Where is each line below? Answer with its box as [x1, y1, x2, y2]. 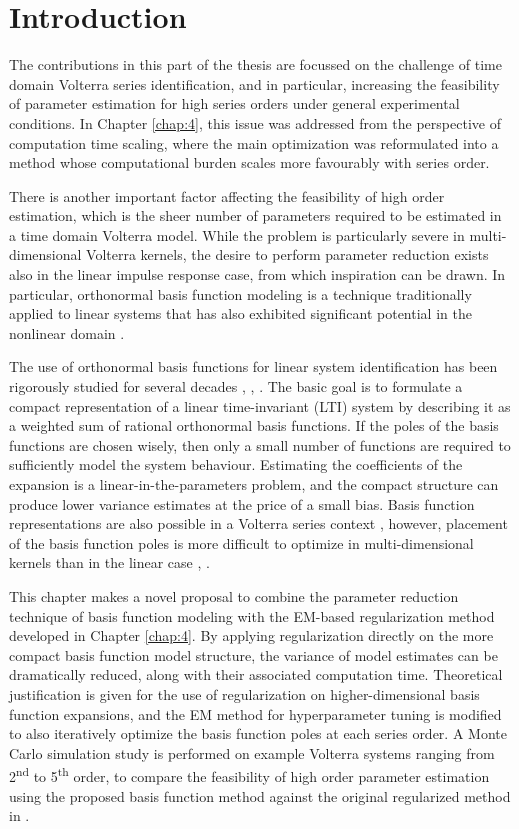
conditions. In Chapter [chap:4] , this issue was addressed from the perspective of [9, 112, 501, 133]
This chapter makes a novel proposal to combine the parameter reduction [9, 585, 459, 606]
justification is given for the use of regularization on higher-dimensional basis [9, 683, 480, 704]
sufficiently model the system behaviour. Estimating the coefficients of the [9, 454, 463, 475]
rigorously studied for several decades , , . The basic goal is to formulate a [9, 376, 463, 397]
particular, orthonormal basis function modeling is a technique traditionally [9, 283, 472, 304]
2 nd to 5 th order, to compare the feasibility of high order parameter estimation [9, 763, 490, 786]
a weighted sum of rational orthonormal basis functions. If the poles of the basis [9, 415, 499, 436]
